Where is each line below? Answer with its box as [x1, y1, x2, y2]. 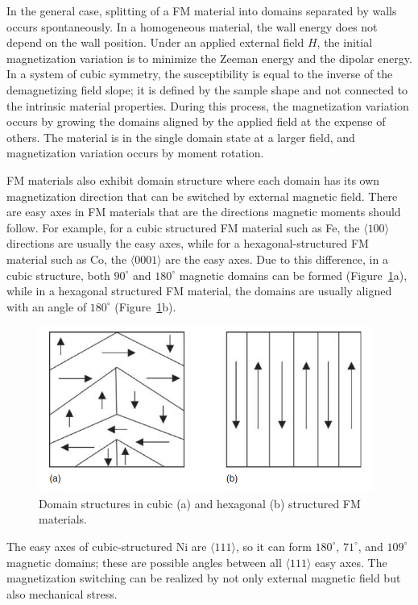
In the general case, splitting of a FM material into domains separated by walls [6, 2, 397, 19]
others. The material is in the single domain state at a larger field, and [6, 128, 355, 145]
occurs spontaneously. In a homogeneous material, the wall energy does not [6, 18, 378, 35]
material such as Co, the [6, 250, 127, 267]
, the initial [317, 34, 373, 51]
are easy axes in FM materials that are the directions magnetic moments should [6, 203, 401, 220]
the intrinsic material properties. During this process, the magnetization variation [6, 97, 409, 114]
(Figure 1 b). [114, 298, 176, 315]
